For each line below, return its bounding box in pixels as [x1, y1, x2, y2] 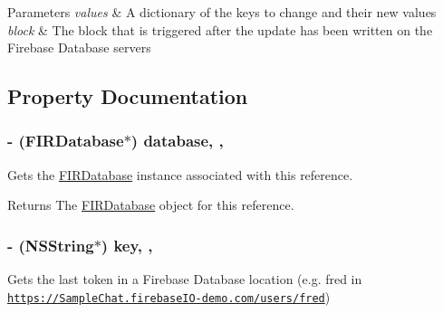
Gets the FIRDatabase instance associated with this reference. [7, 165, 353, 184]
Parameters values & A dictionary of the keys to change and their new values [7, 3, 437, 21]
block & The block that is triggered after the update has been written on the [7, 20, 433, 39]
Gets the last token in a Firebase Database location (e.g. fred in [7, 270, 362, 289]
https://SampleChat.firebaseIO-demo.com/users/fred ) [7, 287, 331, 306]
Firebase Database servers [7, 38, 151, 57]
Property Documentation [7, 82, 248, 110]
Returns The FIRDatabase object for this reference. [7, 195, 294, 214]
